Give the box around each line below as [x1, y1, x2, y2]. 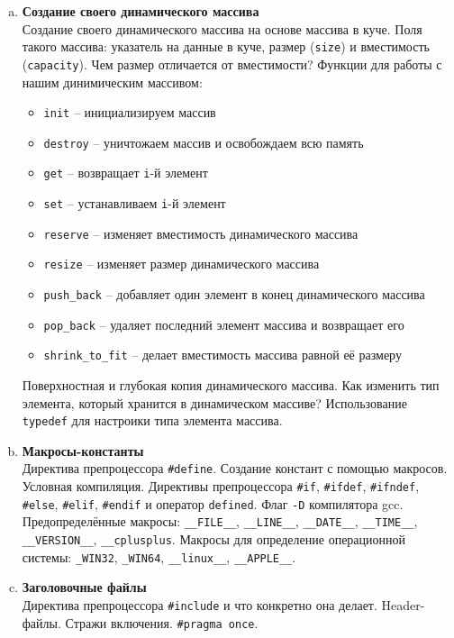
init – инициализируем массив [43, 103, 216, 122]
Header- [381, 595, 425, 614]
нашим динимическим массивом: [22, 72, 203, 91]
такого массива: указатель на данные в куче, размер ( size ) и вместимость [22, 37, 430, 56]
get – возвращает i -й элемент [43, 163, 208, 182]
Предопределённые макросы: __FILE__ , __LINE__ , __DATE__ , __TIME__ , [22, 512, 418, 531]
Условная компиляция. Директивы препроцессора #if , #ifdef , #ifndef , [22, 477, 420, 496]
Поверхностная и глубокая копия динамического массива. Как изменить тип [22, 376, 440, 394]
